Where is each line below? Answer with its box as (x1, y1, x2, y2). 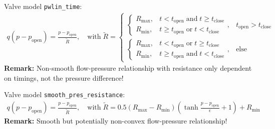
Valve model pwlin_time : (4, 1, 82, 11)
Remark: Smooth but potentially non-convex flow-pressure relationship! (4, 116, 227, 126)
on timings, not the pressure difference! (4, 72, 124, 83)
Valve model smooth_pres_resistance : (4, 89, 125, 100)
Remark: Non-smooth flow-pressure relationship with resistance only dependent (4, 63, 252, 73)
